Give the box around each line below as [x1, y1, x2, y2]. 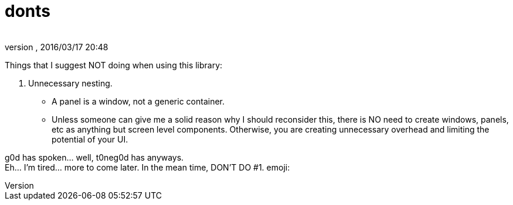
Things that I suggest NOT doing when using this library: [5, 60, 223, 70]
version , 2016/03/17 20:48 [5, 41, 108, 52]
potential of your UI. [52, 134, 128, 144]
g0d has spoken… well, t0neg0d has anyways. [5, 152, 184, 162]
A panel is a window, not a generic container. [52, 96, 225, 106]
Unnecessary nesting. [28, 78, 113, 88]
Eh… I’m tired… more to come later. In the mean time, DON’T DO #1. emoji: [5, 162, 290, 172]
